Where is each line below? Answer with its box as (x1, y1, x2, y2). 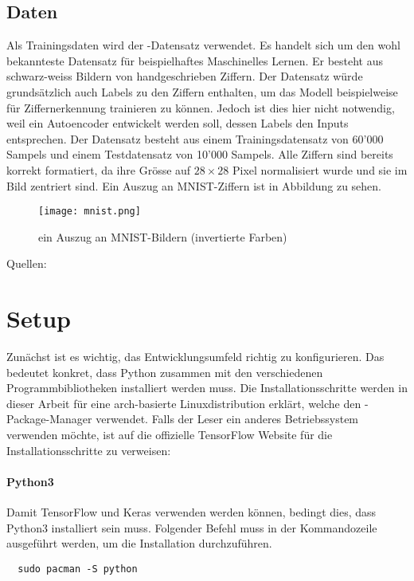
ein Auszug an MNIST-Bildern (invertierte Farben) (38, 228, 287, 245)
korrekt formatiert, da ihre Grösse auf (6, 161, 191, 178)
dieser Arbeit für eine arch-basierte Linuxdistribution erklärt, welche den (6, 395, 361, 411)
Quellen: (6, 255, 47, 272)
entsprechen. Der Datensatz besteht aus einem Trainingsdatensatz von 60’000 (6, 130, 384, 147)
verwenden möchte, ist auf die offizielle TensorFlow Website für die (6, 426, 333, 443)
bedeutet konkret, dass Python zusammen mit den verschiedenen (6, 363, 323, 380)
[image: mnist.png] (38, 206, 141, 218)
